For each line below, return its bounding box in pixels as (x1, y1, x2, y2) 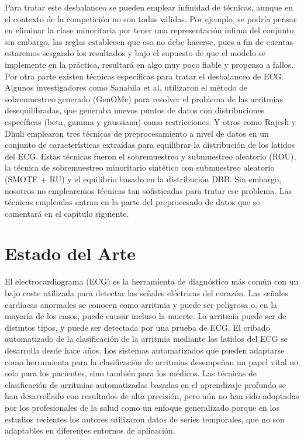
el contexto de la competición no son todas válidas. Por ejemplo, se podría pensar (5, 12, 297, 25)
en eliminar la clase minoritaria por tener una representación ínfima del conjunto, (5, 24, 296, 36)
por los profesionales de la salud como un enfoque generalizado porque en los (5, 401, 279, 413)
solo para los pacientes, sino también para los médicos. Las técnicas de (5, 367, 257, 379)
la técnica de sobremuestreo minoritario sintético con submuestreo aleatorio (5, 161, 275, 174)
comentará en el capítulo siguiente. (5, 207, 129, 219)
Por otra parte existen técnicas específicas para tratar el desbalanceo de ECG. (5, 70, 284, 82)
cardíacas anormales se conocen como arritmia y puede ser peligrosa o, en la (5, 298, 278, 310)
